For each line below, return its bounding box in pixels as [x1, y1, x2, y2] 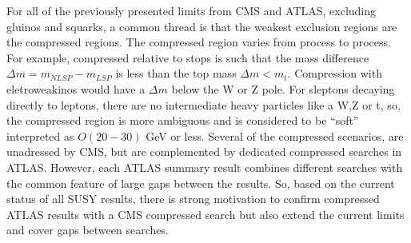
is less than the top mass [115, 65, 237, 82]
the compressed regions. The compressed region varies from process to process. [6, 34, 391, 50]
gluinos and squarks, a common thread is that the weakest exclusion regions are [6, 18, 397, 34]
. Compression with [287, 65, 382, 82]
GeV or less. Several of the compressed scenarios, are [146, 127, 404, 144]
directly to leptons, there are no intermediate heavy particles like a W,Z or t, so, [6, 96, 401, 113]
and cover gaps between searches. [6, 221, 169, 238]
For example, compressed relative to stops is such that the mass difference [6, 49, 369, 66]
